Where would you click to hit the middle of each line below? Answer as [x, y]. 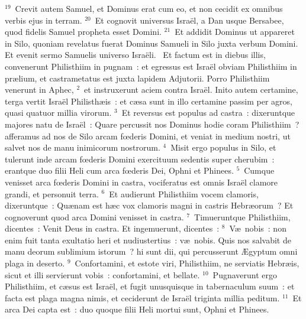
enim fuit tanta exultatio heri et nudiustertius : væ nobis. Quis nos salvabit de [148, 240]
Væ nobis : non [258, 228]
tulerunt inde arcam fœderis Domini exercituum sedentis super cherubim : [140, 159]
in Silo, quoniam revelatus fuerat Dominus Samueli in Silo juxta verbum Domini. [152, 43]
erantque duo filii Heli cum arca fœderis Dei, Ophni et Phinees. [119, 170]
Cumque [259, 170]
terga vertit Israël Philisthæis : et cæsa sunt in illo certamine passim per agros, [149, 101]
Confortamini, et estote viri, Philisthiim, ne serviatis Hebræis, [187, 263]
